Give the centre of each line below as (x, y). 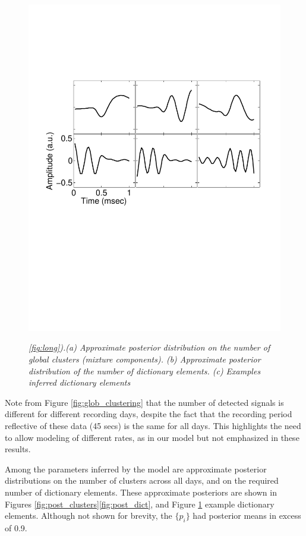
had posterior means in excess (247, 515)
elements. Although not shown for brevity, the (89, 515)
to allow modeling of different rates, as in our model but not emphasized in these (152, 437)
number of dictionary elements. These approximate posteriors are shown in (141, 492)
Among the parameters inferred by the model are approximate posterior (136, 469)
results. (18, 449)
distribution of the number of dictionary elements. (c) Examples (145, 371)
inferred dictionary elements (80, 382)
